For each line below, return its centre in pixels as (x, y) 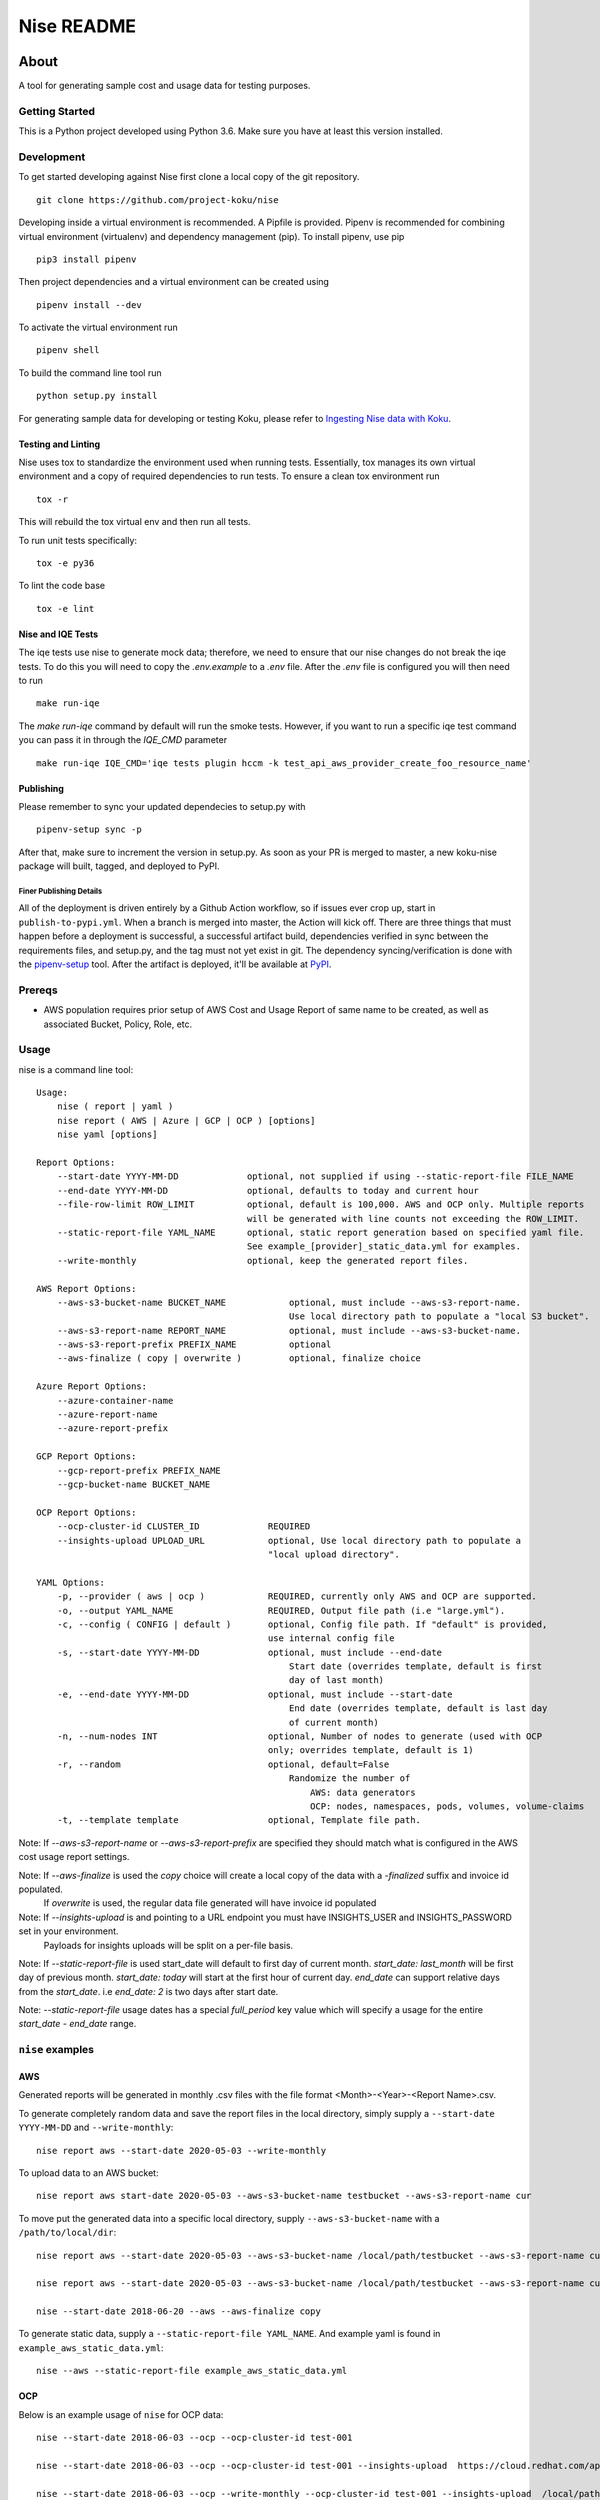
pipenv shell (68, 350)
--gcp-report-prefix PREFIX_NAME (139, 1470)
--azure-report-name (107, 1414)
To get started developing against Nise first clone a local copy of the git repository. (189, 177)
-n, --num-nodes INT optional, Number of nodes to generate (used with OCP (299, 1736)
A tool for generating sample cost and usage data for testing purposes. (164, 86)
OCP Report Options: (86, 1512)
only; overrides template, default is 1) (370, 1750)
